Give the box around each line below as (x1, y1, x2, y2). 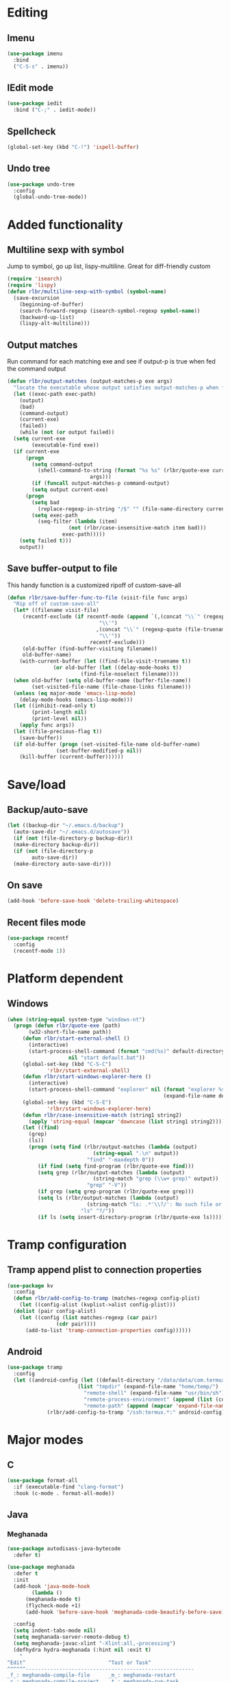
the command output (7, 365, 66, 373)
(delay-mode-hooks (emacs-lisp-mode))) (19, 696, 133, 703)
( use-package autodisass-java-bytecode (7, 1545, 121, 1552)
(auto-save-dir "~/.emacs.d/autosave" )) (13, 829, 130, 836)
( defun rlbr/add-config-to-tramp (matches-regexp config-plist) (13, 1295, 201, 1302)
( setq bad (31, 499, 60, 506)
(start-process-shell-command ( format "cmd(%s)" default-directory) (28, 1047, 228, 1054)
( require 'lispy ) (7, 282, 57, 289)
